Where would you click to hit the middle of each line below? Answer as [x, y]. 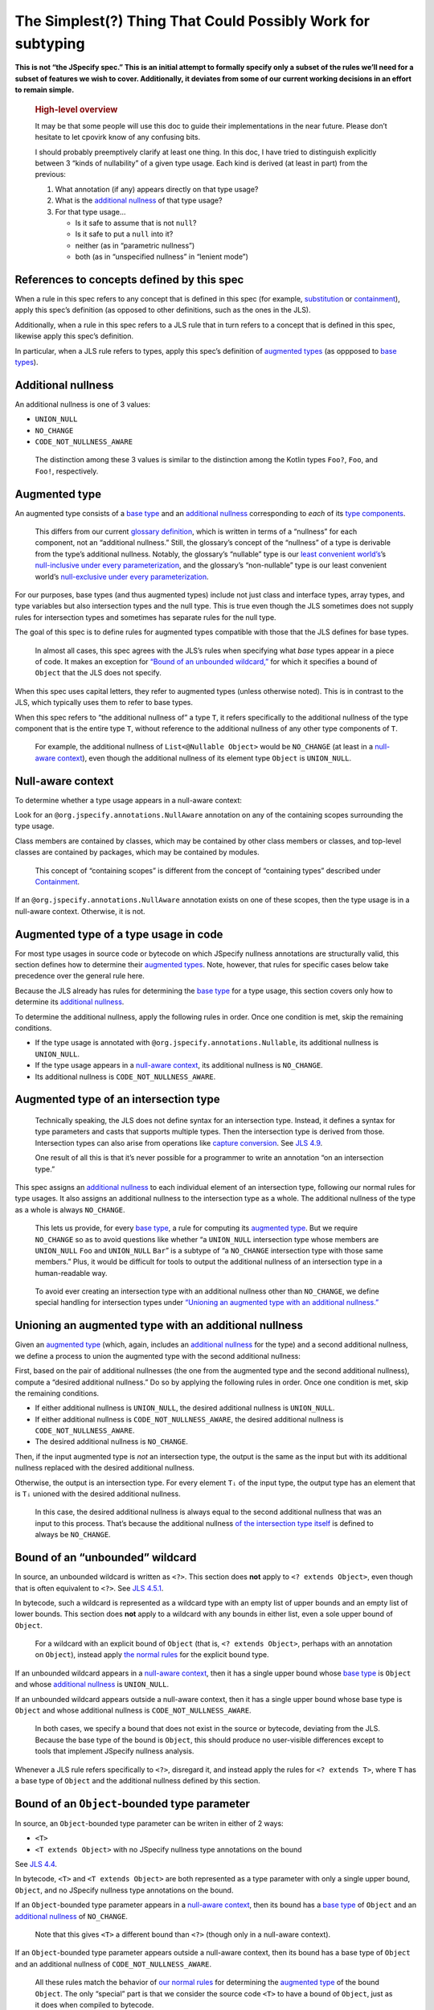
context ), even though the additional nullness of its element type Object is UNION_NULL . [205, 758]
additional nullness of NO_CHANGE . [72, 1916]
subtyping [50, 43]
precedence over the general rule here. [80, 976]
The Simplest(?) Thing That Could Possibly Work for [192, 21]
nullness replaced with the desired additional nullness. [104, 1468]
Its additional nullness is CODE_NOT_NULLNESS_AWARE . [125, 1077]
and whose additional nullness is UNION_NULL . [92, 1684]
